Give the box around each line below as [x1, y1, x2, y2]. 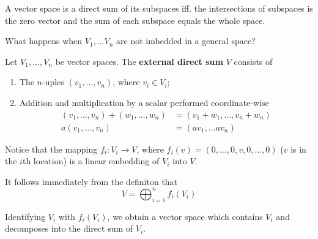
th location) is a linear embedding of [22, 154, 160, 167]
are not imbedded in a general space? [116, 34, 256, 47]
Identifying [5, 210, 46, 222]
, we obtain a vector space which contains [107, 210, 263, 222]
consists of [234, 55, 273, 67]
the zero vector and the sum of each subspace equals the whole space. [5, 13, 265, 26]
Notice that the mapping [5, 142, 98, 155]
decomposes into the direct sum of [5, 222, 133, 235]
